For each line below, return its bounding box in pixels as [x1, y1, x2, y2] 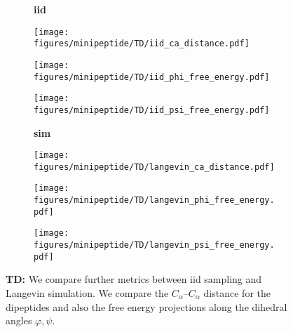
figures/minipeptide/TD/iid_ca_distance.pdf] [34, 39, 250, 49]
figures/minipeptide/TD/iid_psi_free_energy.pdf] [34, 105, 270, 115]
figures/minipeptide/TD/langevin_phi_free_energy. [34, 195, 275, 206]
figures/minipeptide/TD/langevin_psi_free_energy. [34, 240, 275, 251]
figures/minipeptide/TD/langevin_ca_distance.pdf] [34, 161, 275, 172]
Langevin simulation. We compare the [6, 285, 169, 300]
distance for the [203, 285, 271, 300]
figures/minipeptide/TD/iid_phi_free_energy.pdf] [34, 72, 270, 82]
